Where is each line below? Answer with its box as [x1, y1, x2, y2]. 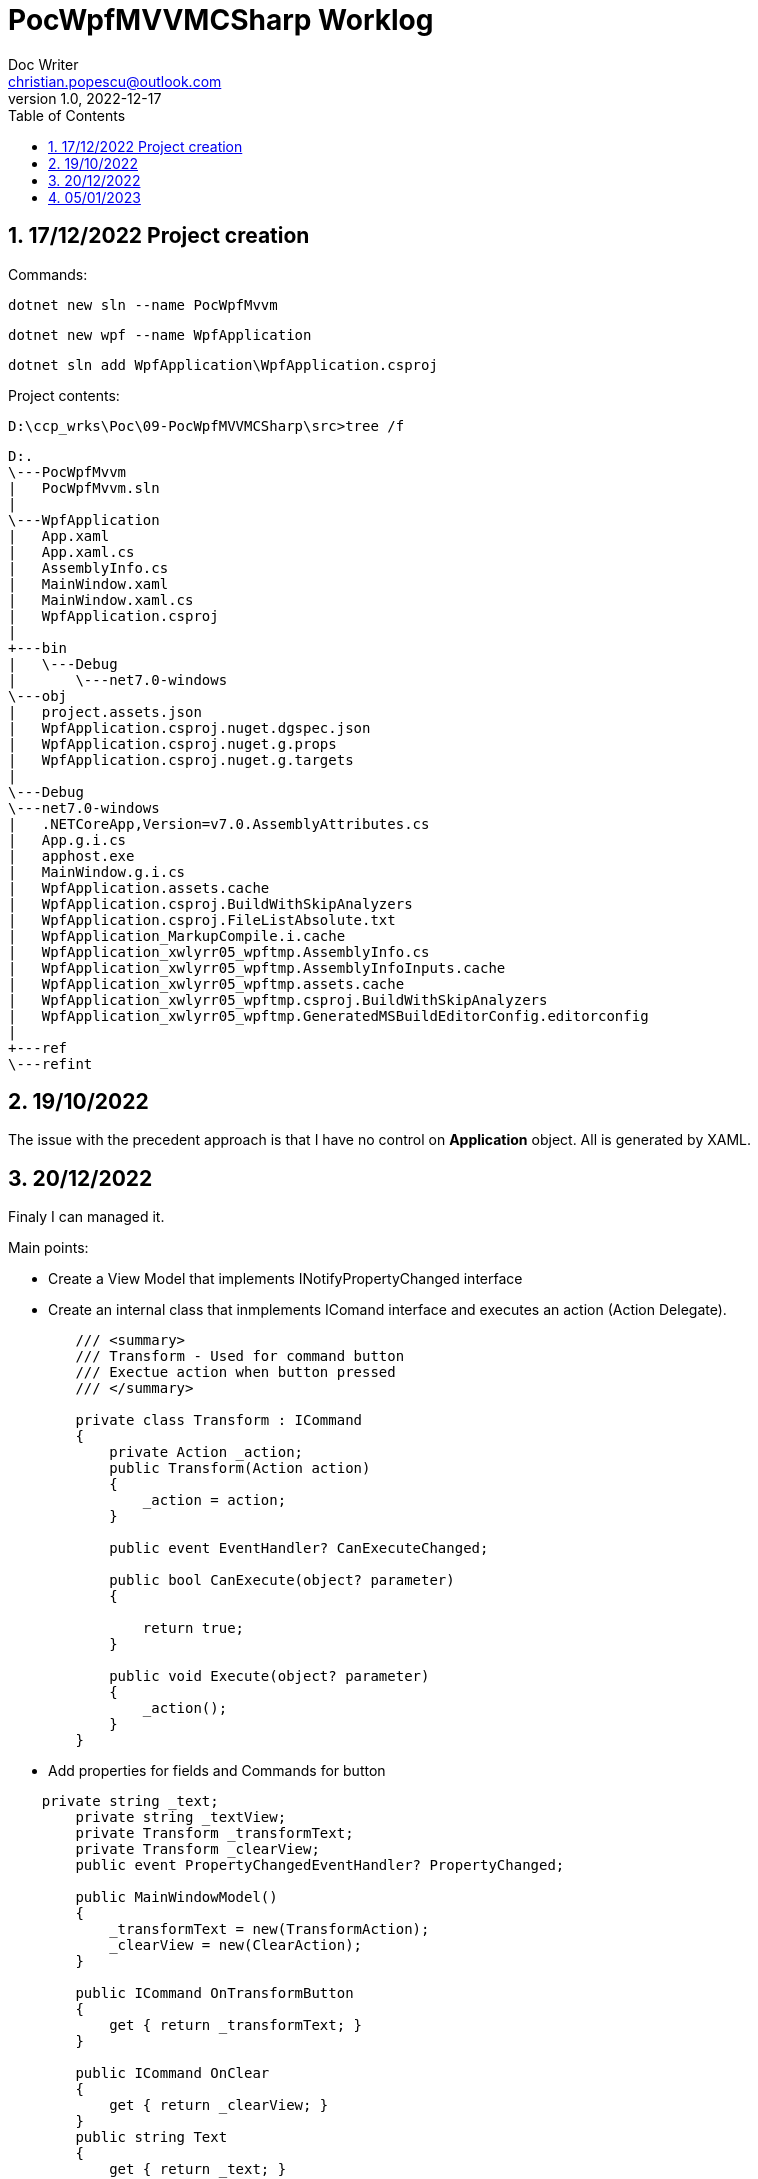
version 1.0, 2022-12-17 [8, 89, 162, 107]
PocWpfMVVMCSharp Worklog [8, 3, 434, 37]
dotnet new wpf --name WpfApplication [8, 326, 312, 343]
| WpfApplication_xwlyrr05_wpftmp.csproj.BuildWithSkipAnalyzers [8, 991, 548, 1008]
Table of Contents [8, 106, 126, 124]
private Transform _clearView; [75, 1841, 320, 1858]
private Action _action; [109, 1444, 304, 1461]
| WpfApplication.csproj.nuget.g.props [8, 735, 337, 752]
